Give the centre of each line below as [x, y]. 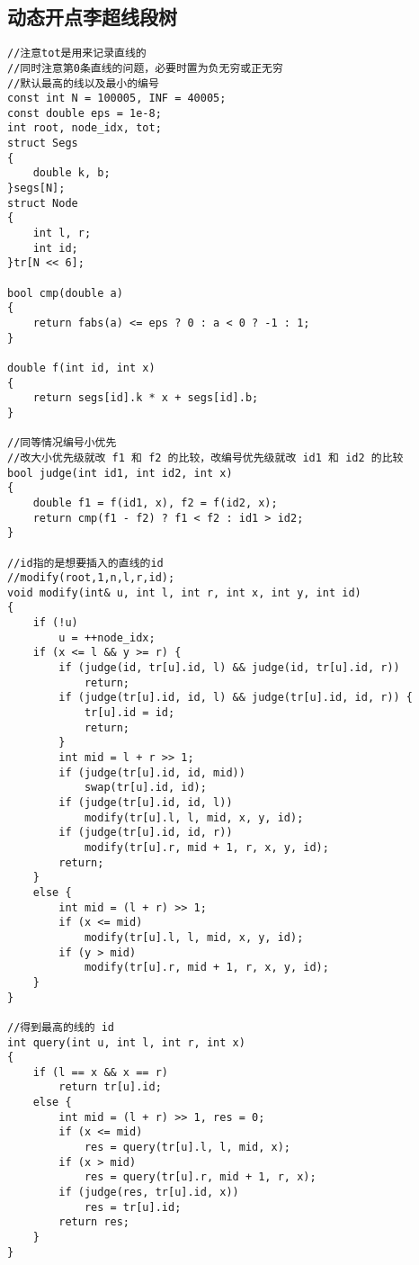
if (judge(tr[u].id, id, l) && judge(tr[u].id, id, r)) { [236, 698]
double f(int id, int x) [81, 368]
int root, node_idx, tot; [85, 128]
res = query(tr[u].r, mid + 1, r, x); [200, 1177]
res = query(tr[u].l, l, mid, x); [187, 1148]
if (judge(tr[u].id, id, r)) [146, 833]
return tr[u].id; [110, 1087]
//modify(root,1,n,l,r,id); [91, 578]
